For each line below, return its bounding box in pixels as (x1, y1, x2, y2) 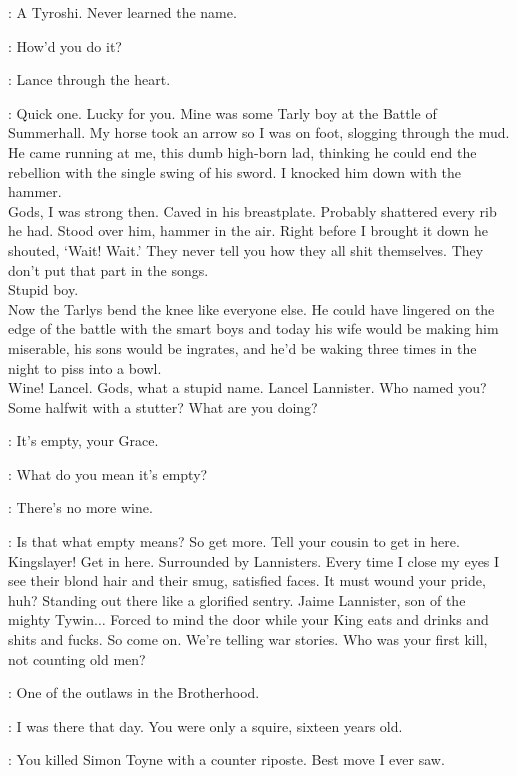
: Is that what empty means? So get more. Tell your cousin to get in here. (8, 531, 460, 552)
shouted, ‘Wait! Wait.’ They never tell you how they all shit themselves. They (8, 239, 484, 260)
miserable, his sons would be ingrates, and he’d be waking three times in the (8, 337, 477, 358)
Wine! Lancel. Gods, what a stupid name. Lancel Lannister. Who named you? (8, 377, 487, 398)
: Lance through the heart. (8, 69, 171, 90)
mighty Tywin (8, 609, 94, 630)
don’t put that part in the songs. (8, 259, 209, 280)
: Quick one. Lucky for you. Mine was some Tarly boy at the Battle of (8, 102, 437, 123)
